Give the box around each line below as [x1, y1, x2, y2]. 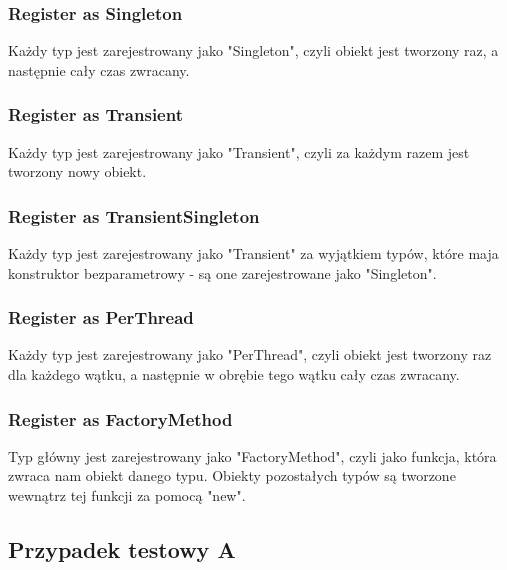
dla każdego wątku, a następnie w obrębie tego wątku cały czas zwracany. [8, 364, 460, 385]
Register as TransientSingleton [8, 203, 260, 228]
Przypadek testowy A [8, 534, 236, 565]
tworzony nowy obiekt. [8, 161, 147, 182]
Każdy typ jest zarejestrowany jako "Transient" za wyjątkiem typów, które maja [8, 243, 499, 264]
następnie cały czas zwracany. [8, 59, 190, 80]
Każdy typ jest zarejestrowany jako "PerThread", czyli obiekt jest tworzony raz [8, 344, 492, 365]
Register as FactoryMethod [8, 406, 233, 431]
